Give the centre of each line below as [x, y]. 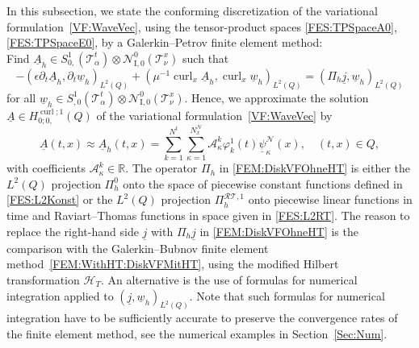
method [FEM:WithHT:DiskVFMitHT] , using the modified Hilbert [173, 264]
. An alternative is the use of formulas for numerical [229, 279]
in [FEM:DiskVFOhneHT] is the [279, 231]
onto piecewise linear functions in [330, 199]
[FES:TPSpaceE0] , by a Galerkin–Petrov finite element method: [165, 42]
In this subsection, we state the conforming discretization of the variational [192, 10]
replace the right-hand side [73, 231]
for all [21, 97]
